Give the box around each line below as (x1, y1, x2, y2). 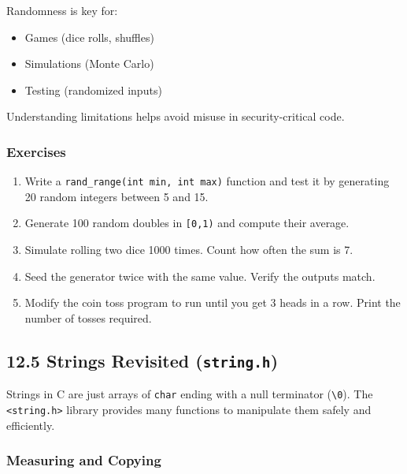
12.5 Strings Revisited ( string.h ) (6, 348, 279, 372)
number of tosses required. (24, 309, 152, 326)
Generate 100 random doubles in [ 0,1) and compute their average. (24, 215, 350, 231)
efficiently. (6, 416, 55, 433)
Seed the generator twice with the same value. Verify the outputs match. (24, 267, 376, 284)
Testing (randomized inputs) (24, 81, 162, 98)
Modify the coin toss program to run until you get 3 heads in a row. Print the (24, 294, 401, 311)
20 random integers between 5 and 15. (24, 188, 209, 204)
